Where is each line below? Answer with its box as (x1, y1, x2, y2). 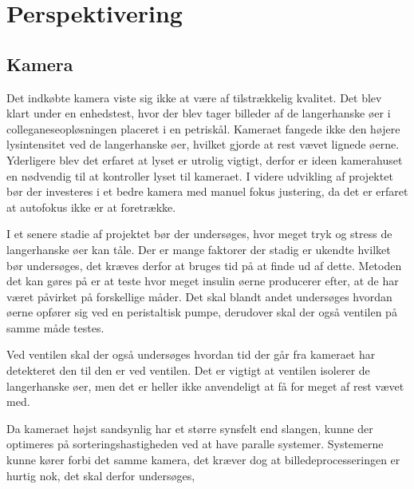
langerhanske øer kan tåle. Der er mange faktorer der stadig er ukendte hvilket (6, 241, 391, 257)
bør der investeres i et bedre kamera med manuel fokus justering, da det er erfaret (6, 183, 408, 200)
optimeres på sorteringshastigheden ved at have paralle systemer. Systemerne (6, 435, 384, 452)
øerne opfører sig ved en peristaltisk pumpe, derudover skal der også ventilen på (6, 304, 397, 320)
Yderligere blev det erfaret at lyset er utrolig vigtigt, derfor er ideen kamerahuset (6, 151, 403, 168)
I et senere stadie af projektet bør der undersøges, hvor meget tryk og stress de (6, 225, 392, 242)
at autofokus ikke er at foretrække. (6, 198, 176, 215)
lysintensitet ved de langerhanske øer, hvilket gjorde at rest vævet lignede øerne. (6, 136, 400, 153)
